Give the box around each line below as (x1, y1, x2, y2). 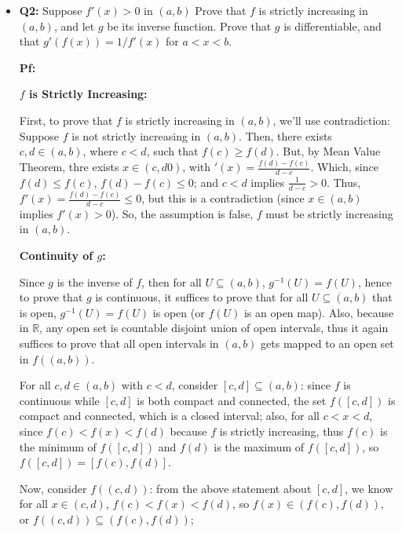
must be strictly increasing (265, 205, 393, 221)
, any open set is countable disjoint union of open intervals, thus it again (39, 319, 389, 336)
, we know (345, 480, 393, 496)
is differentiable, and (283, 17, 382, 34)
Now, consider (19, 480, 87, 496)
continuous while (19, 392, 100, 408)
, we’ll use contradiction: (272, 111, 390, 128)
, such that (146, 143, 199, 159)
